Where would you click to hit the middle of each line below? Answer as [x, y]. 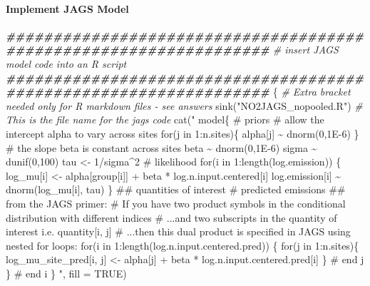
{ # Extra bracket [312, 92]
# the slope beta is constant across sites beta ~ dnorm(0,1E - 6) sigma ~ [161, 147]
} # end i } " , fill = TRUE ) [66, 273]
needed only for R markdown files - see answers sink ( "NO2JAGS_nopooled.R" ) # [184, 105]
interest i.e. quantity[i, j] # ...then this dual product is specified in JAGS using [178, 231]
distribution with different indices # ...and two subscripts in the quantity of [171, 217]
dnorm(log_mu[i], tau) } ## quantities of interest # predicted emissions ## [176, 189]
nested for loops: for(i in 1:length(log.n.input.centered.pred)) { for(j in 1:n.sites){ [183, 245]
